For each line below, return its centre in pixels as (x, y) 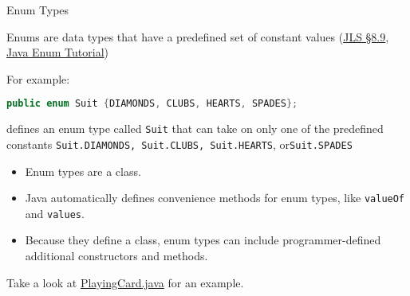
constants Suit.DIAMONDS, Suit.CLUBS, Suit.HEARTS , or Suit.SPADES (179, 144)
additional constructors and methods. (116, 256)
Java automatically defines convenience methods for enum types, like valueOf (215, 198)
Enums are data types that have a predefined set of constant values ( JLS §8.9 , (198, 36)
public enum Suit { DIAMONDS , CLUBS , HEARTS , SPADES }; (152, 104)
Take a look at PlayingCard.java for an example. (125, 282)
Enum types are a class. (83, 171)
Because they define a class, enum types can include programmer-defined (203, 240)
